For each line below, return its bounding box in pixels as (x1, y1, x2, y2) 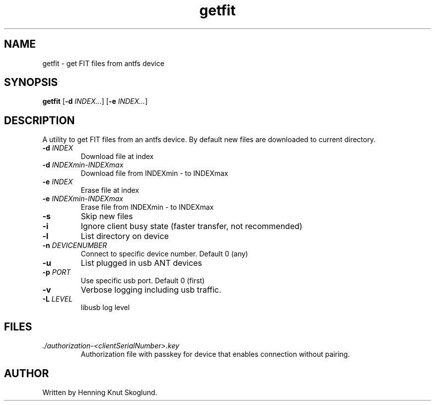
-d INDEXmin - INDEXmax (42, 161, 124, 169)
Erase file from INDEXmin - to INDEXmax (80, 203, 214, 212)
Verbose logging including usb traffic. (80, 285, 221, 295)
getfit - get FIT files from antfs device (42, 59, 164, 68)
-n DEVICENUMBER (42, 241, 107, 250)
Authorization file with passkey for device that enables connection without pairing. (80, 350, 350, 359)
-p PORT (42, 268, 71, 277)
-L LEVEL (42, 295, 73, 304)
